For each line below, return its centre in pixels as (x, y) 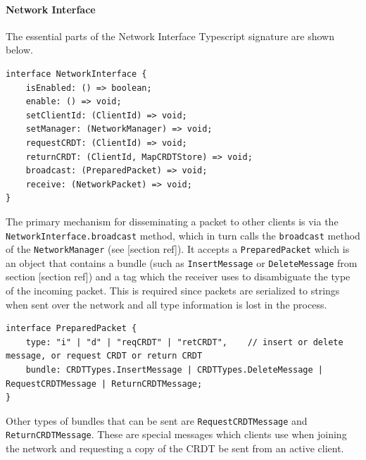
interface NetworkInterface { (76, 74)
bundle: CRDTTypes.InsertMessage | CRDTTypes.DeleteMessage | (175, 370)
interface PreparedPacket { (71, 329)
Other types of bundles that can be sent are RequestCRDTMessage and (157, 420)
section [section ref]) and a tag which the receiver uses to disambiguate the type (178, 276)
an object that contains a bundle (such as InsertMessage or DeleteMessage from (182, 262)
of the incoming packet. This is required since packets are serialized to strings (173, 291)
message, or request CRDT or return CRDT (104, 356)
